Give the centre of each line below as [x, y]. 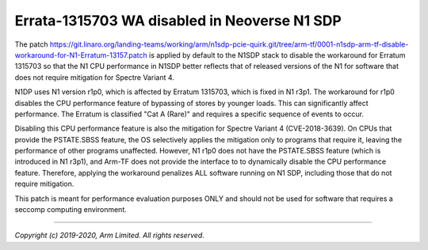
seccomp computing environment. [71, 210]
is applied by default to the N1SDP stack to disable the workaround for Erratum [277, 55]
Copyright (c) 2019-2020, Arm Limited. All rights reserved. [110, 235]
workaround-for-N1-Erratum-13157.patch [81, 55]
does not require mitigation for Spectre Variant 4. [94, 77]
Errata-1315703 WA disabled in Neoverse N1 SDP [178, 21]
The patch [31, 44]
